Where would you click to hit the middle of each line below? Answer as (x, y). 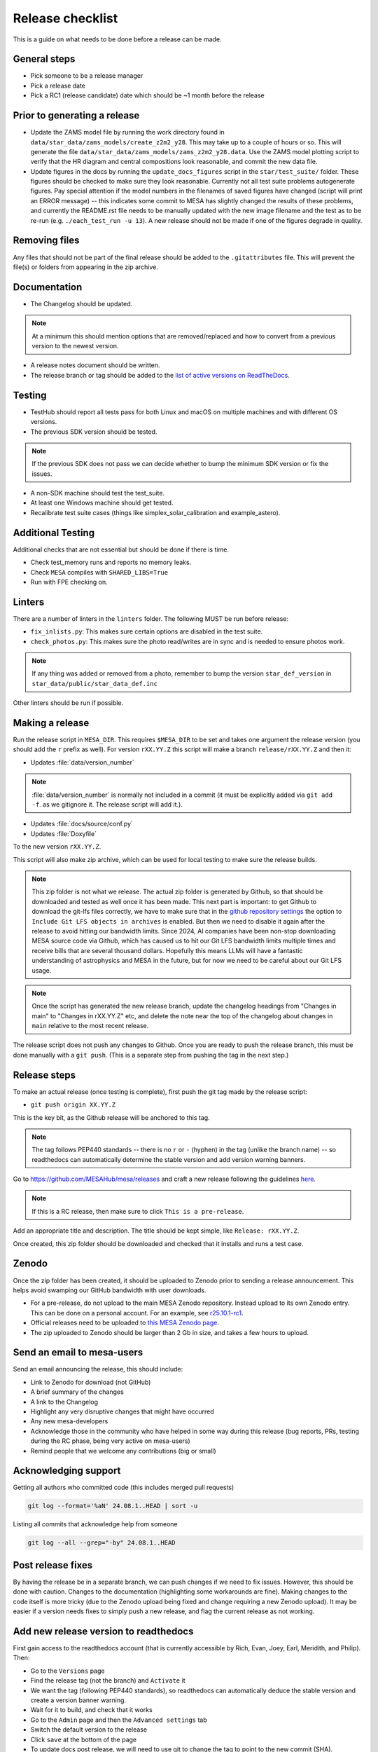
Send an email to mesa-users (78, 1353)
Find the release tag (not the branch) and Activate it (108, 1681)
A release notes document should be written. (95, 365)
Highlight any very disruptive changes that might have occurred (122, 1411)
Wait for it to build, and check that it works (92, 1710)
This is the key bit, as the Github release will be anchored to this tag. (111, 1117)
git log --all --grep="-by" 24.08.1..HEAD (101, 1543)
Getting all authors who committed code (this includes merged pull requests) (124, 1487)
